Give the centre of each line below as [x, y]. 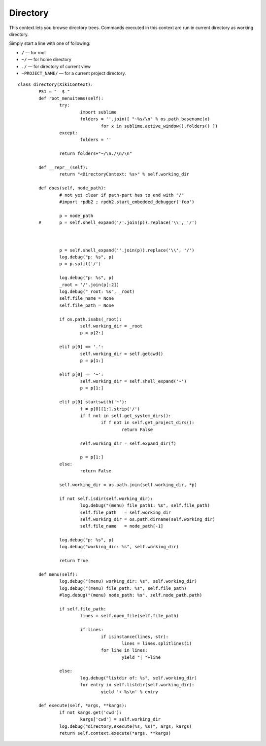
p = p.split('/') [80, 264]
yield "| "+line [141, 657]
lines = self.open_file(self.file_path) [130, 616]
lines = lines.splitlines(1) [157, 643]
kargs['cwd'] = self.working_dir [120, 719]
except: [68, 133]
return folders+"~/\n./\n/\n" [96, 154]
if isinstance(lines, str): [134, 637]
